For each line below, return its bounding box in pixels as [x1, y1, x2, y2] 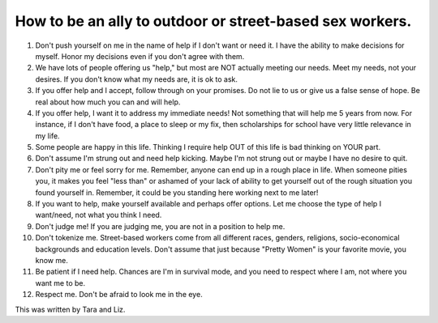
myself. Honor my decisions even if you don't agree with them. [35, 51, 245, 61]
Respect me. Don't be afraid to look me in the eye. [35, 290, 203, 300]
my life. [35, 130, 60, 141]
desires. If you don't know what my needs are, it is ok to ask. [35, 74, 238, 84]
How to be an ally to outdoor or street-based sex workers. [15, 12, 412, 30]
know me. [35, 255, 68, 265]
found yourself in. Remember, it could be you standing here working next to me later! [35, 187, 319, 198]
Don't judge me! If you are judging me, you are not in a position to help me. [35, 221, 286, 231]
